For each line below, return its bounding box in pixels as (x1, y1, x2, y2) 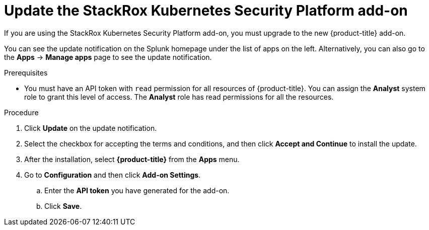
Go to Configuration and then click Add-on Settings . (24, 170, 201, 179)
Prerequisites (4, 68, 48, 77)
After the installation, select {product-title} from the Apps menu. (24, 155, 240, 164)
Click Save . (44, 201, 82, 210)
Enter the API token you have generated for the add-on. (44, 186, 230, 195)
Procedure (4, 108, 39, 117)
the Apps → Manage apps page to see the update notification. (4, 52, 212, 61)
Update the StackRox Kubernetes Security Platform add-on (4, 2, 408, 19)
